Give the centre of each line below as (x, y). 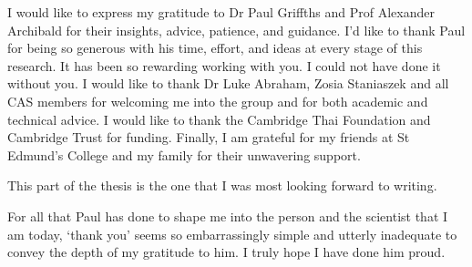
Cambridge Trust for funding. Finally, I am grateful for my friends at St (209, 137)
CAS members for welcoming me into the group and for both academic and (218, 101)
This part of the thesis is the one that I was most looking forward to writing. (222, 185)
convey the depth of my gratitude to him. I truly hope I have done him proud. (226, 252)
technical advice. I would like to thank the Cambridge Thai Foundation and (219, 119)
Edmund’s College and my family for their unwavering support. (184, 154)
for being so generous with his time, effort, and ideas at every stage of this (215, 48)
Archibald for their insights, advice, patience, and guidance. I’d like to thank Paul (236, 30)
